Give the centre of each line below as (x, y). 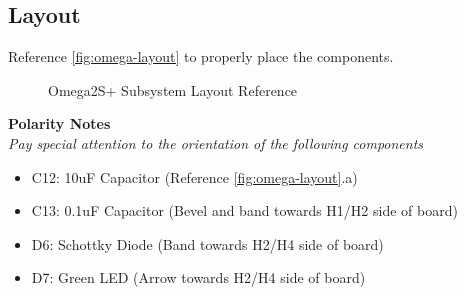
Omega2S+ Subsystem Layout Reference (173, 89)
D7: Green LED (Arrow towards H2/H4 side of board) (198, 277)
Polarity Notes (59, 123)
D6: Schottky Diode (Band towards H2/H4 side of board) (207, 243)
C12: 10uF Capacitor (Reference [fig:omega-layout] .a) (194, 176)
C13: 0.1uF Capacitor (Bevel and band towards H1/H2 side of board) (244, 210)
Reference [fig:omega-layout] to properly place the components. (201, 56)
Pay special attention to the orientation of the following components (216, 142)
